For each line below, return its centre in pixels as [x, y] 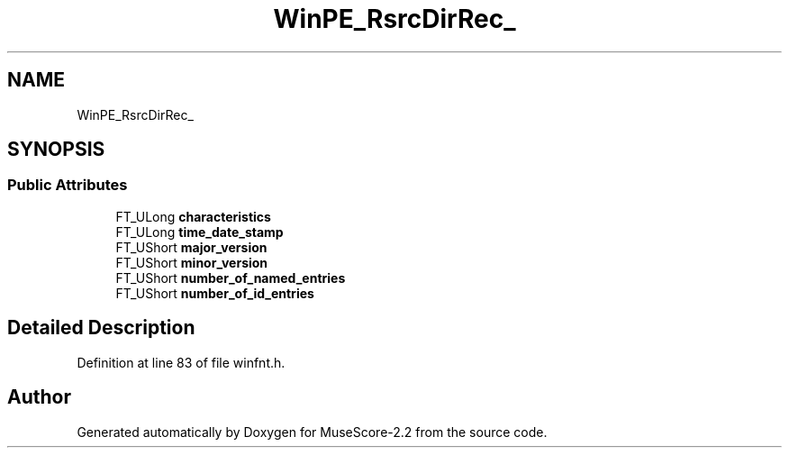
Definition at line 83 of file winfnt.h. [181, 362]
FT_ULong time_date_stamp [200, 232]
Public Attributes [68, 185]
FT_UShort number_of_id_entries [215, 293]
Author [39, 397]
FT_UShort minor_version [192, 262]
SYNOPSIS [56, 150]
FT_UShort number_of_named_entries [231, 278]
